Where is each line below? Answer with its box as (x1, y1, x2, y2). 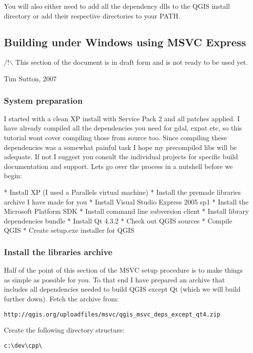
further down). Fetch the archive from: (4, 293, 119, 303)
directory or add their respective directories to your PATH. (4, 10, 180, 20)
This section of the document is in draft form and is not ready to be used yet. (15, 57, 248, 67)
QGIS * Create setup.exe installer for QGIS (4, 225, 135, 235)
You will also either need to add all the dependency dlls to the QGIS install (4, 1, 230, 11)
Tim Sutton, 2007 (4, 73, 57, 83)
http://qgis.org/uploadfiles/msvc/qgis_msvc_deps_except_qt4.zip (4, 311, 220, 318)
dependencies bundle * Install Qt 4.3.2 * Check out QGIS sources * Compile (4, 215, 233, 225)
